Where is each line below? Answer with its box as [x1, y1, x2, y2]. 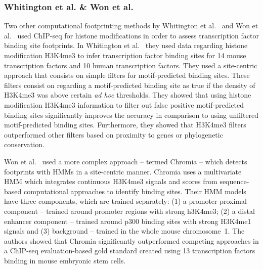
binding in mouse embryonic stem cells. [4, 255, 126, 265]
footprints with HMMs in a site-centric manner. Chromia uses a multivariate [4, 166, 242, 176]
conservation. [4, 139, 45, 150]
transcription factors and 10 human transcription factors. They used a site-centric [4, 60, 257, 70]
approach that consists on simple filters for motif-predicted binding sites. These [4, 70, 250, 80]
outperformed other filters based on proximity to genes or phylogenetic [4, 129, 223, 140]
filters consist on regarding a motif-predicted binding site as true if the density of [4, 79, 255, 90]
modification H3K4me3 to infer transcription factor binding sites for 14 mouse [4, 50, 246, 60]
